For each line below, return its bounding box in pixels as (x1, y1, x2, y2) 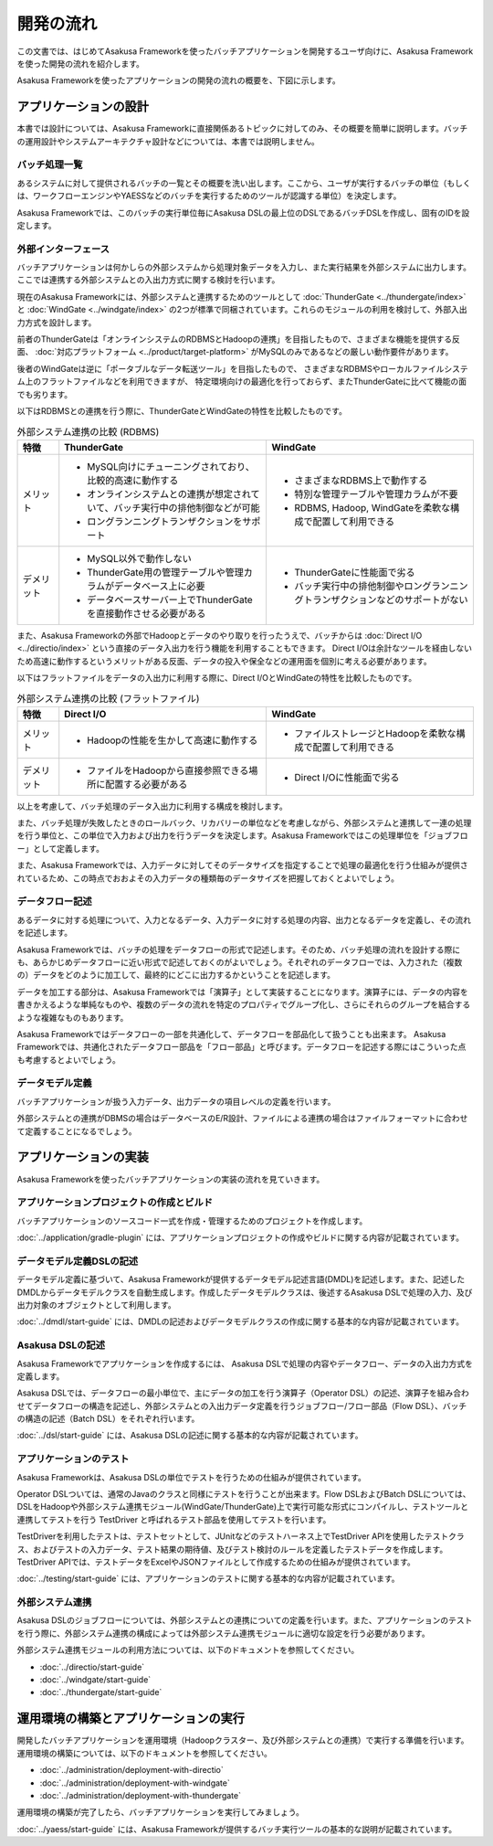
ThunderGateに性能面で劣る (293, 566, 415, 578)
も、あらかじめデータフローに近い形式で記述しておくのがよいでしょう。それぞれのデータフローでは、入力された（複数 (16, 956, 463, 968)
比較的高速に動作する (87, 473, 179, 486)
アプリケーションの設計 (16, 99, 150, 114)
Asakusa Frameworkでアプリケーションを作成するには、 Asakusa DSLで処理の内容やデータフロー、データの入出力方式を (16, 1358, 474, 1369)
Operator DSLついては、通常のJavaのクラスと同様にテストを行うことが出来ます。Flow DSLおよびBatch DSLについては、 (16, 1488, 471, 1499)
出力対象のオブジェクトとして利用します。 (16, 1299, 177, 1310)
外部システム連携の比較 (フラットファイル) (16, 692, 200, 705)
